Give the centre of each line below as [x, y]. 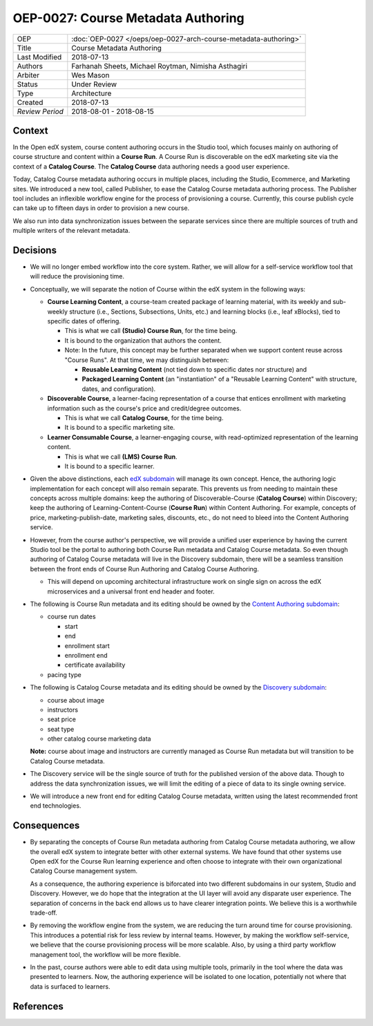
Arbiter [28, 75]
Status [27, 84]
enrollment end [86, 655]
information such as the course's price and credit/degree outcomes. [144, 408]
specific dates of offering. [84, 321]
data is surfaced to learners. [70, 986]
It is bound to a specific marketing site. [120, 428]
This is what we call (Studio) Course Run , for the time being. [151, 331]
